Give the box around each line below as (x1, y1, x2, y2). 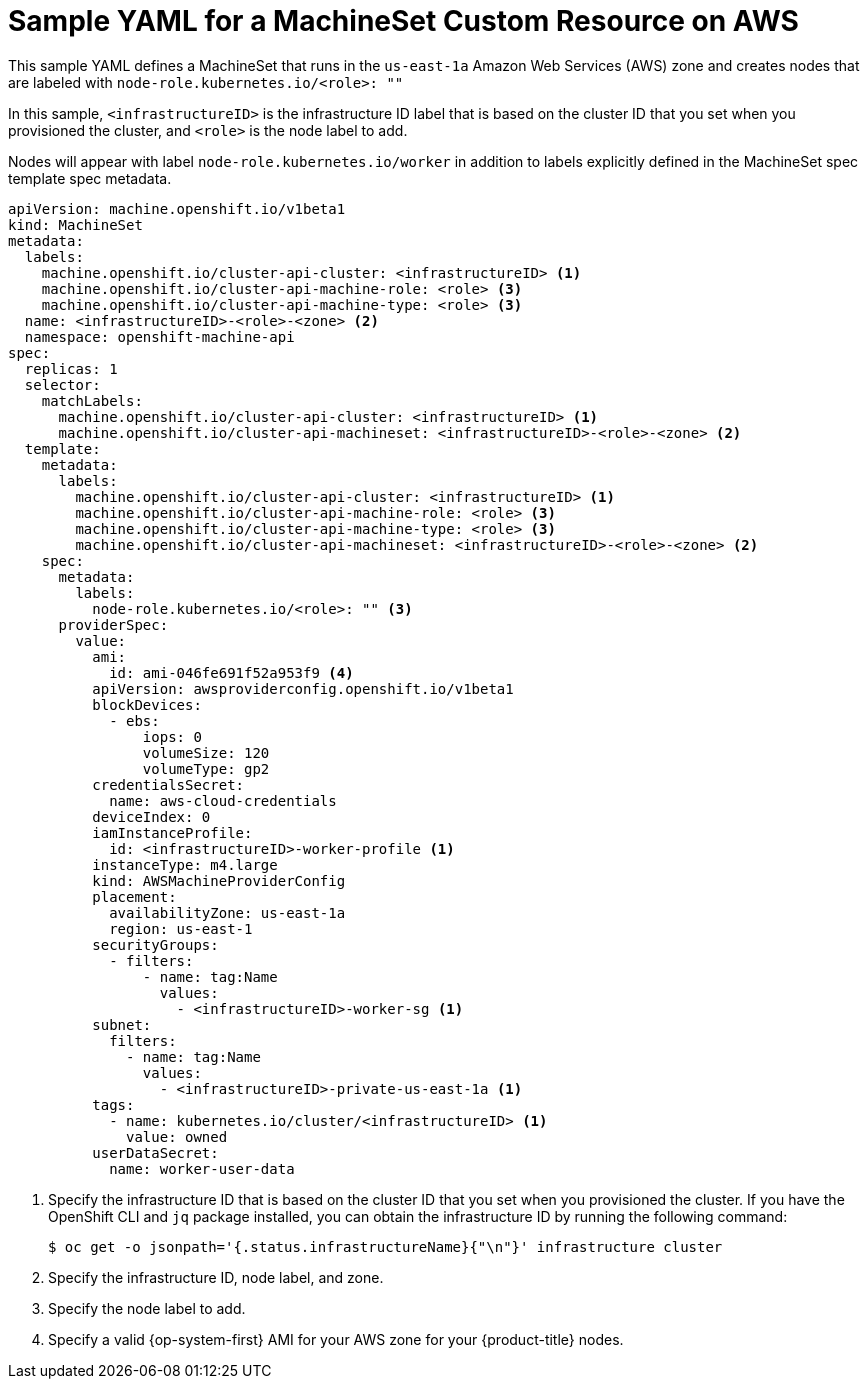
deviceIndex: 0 (92, 808, 211, 825)
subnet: (92, 1016, 152, 1033)
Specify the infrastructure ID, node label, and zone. (48, 1268, 384, 1286)
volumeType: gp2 (142, 760, 270, 777)
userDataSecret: (92, 1144, 219, 1161)
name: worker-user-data (109, 1160, 295, 1177)
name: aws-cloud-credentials (109, 792, 337, 809)
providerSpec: (58, 616, 169, 633)
